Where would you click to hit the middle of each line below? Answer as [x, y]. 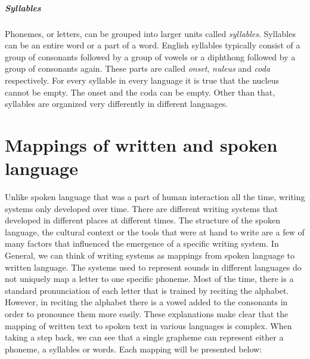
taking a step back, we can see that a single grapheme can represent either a [144, 337]
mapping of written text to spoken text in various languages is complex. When [148, 325]
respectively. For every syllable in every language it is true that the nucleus [142, 80]
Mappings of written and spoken [141, 144]
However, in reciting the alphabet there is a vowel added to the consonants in [146, 302]
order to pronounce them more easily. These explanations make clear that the [147, 313]
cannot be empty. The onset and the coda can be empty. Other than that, [140, 92]
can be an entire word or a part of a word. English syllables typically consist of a [153, 45]
